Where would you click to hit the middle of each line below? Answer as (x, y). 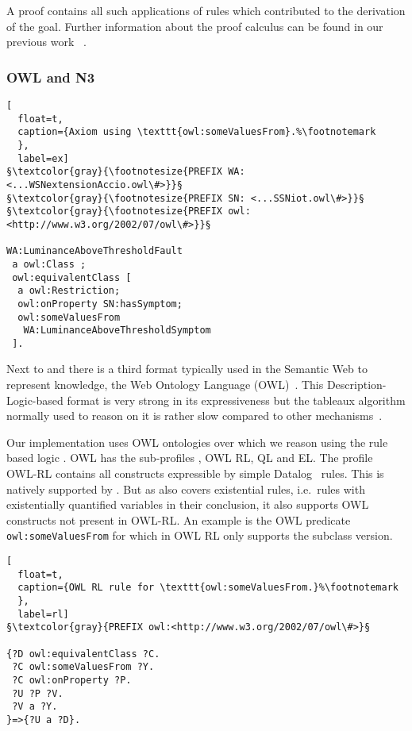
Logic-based (35, 400)
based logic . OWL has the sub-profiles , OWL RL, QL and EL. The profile (190, 458)
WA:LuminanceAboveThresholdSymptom (117, 331)
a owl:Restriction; (69, 291)
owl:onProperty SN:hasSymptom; (100, 304)
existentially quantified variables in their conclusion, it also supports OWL (188, 504)
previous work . (46, 42)
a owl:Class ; (49, 264)
